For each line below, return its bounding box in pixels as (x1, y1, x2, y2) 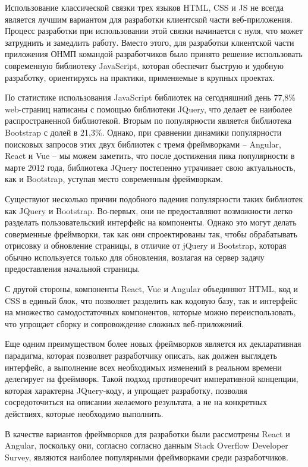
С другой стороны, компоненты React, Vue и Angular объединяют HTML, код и (5, 283, 298, 295)
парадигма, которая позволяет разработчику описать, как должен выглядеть (5, 349, 278, 362)
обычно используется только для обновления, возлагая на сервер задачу (5, 250, 265, 263)
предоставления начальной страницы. (5, 262, 140, 275)
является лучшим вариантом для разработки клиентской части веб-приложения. (5, 12, 293, 25)
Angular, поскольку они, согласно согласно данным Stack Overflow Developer (5, 439, 288, 452)
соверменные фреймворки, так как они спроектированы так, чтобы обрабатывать (5, 227, 298, 240)
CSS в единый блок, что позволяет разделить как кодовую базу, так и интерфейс (5, 294, 298, 306)
